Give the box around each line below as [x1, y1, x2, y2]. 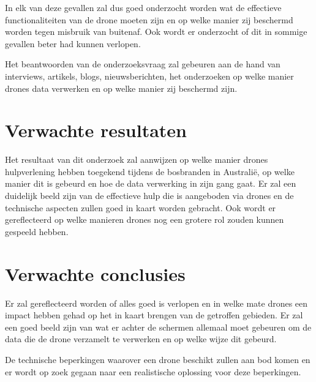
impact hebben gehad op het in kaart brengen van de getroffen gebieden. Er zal [5, 309, 303, 321]
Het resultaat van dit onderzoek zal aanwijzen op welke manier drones [5, 153, 268, 166]
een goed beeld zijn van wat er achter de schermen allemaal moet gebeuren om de [5, 320, 312, 333]
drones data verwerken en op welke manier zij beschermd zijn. [5, 81, 238, 94]
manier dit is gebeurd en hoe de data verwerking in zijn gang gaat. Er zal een [5, 177, 296, 190]
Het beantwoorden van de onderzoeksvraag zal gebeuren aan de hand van [5, 58, 280, 70]
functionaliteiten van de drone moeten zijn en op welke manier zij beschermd [5, 13, 293, 26]
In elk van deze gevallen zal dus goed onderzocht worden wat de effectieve [5, 1, 282, 13]
